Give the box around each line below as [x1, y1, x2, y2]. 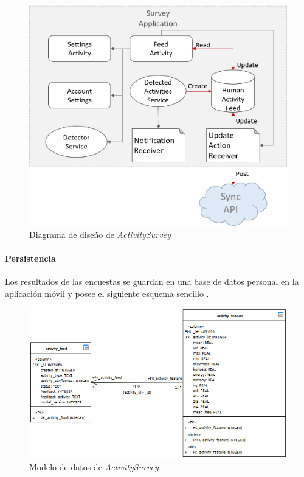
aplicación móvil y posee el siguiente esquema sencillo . [5, 287, 209, 300]
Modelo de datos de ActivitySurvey [29, 460, 159, 473]
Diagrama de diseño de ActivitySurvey [29, 228, 171, 241]
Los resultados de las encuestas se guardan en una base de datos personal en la [5, 275, 299, 288]
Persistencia [5, 252, 56, 265]
